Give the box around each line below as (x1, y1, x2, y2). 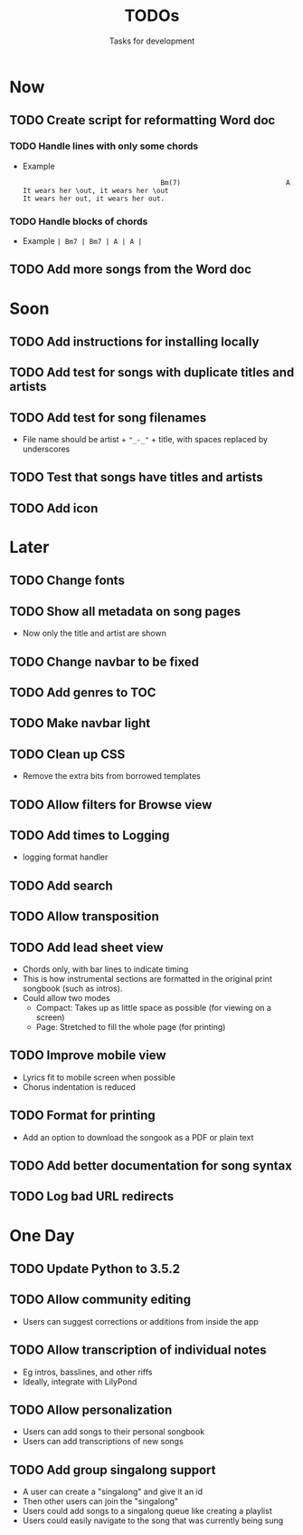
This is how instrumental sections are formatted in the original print (22, 974, 273, 985)
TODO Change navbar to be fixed (9, 654, 199, 669)
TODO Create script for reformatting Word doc (9, 112, 276, 128)
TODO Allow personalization (9, 1403, 173, 1418)
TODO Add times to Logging (9, 828, 170, 843)
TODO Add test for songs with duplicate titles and (9, 364, 295, 381)
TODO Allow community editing (9, 1292, 192, 1307)
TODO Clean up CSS (9, 746, 126, 762)
